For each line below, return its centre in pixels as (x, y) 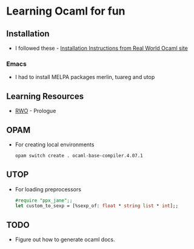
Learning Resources (45, 96)
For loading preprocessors (48, 189)
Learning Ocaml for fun (66, 11)
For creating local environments (55, 145)
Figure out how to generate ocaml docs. (65, 240)
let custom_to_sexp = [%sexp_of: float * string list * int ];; (97, 206)
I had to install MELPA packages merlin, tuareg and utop (85, 77)
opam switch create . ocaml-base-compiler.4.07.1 (79, 155)
